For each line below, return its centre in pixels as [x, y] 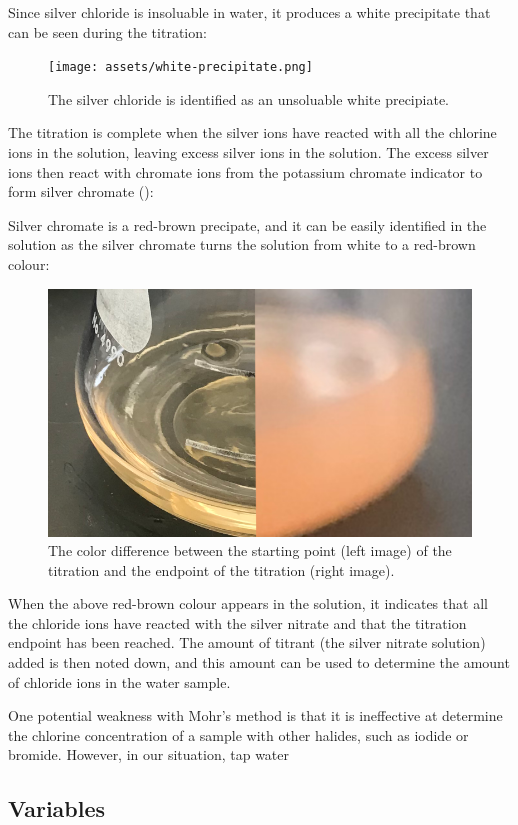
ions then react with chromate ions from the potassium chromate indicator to [245, 171]
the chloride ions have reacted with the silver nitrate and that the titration [237, 622]
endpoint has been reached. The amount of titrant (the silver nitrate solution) [247, 642]
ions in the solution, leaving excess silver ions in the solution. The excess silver [248, 152]
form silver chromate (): [81, 191]
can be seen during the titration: [107, 31]
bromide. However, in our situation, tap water [149, 754]
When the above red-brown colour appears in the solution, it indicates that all [248, 603]
